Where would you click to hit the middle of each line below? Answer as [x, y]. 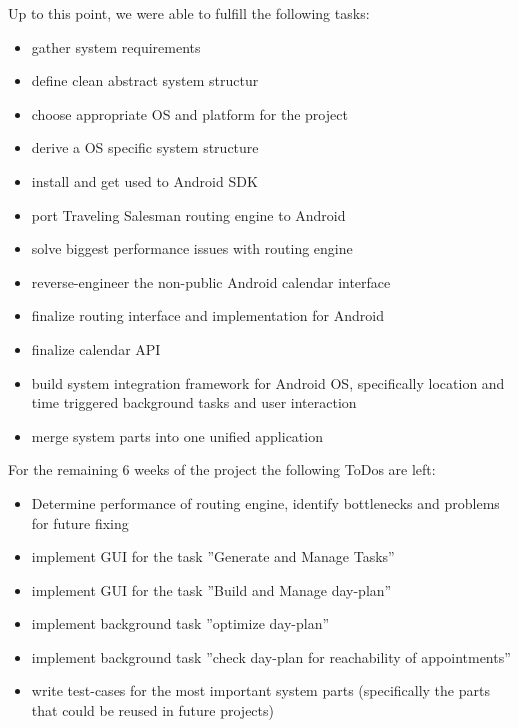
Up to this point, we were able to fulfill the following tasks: [189, 13]
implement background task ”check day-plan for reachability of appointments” [271, 656]
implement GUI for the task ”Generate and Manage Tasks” [213, 556]
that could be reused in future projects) [152, 710]
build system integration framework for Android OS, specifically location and [268, 382]
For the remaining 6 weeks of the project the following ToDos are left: [222, 469]
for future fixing [80, 522]
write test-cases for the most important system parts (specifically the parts [260, 690]
